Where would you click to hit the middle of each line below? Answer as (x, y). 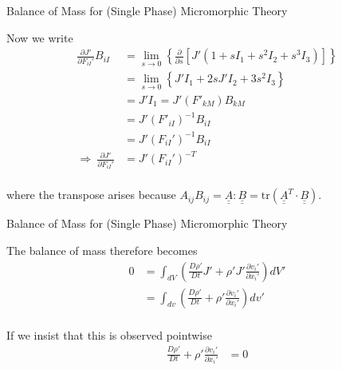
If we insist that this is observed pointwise (109, 334)
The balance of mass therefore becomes (102, 250)
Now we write (40, 37)
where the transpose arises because (91, 195)
